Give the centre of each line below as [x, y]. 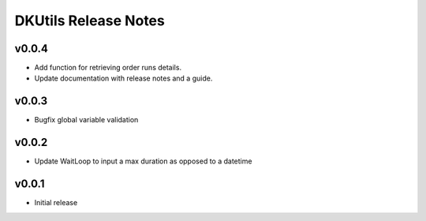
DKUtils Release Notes [90, 21]
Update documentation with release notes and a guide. [123, 78]
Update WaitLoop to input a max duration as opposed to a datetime [143, 161]
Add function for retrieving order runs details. [108, 68]
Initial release [56, 203]
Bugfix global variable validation [86, 120]
